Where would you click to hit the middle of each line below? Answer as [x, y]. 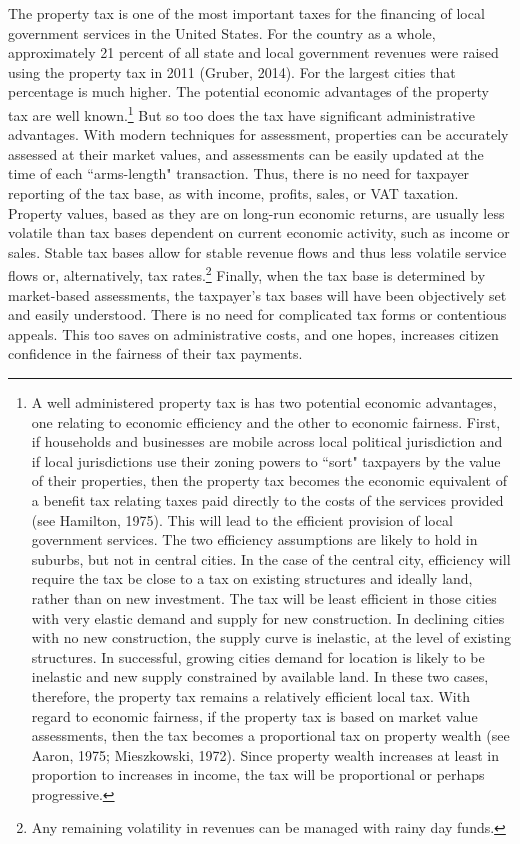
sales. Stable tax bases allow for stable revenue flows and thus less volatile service [257, 251]
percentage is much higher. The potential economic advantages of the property [248, 91]
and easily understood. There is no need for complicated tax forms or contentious [257, 314]
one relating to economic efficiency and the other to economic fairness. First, [266, 421]
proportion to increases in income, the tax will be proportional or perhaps [258, 774]
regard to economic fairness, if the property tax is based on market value [254, 715]
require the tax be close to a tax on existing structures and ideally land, [252, 578]
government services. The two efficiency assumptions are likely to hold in [254, 539]
